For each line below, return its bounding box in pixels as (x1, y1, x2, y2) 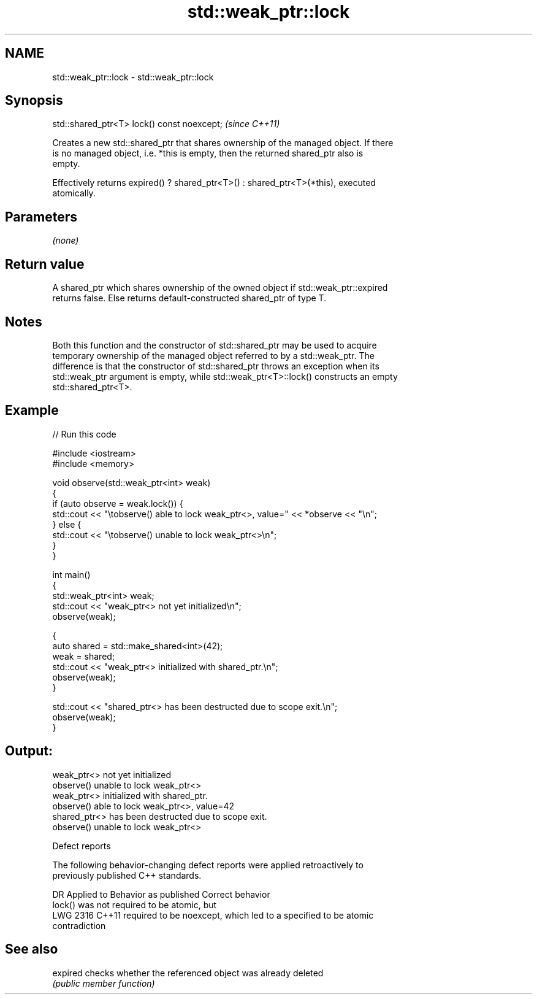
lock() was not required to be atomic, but (52, 899, 217, 910)
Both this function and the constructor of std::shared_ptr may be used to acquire (52, 339, 377, 350)
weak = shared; (52, 650, 115, 661)
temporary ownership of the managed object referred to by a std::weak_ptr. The (52, 350, 375, 361)
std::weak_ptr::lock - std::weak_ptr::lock (52, 71, 214, 82)
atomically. (52, 188, 96, 199)
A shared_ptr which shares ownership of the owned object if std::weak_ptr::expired (52, 282, 388, 293)
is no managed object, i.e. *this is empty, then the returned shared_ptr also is (52, 148, 364, 159)
